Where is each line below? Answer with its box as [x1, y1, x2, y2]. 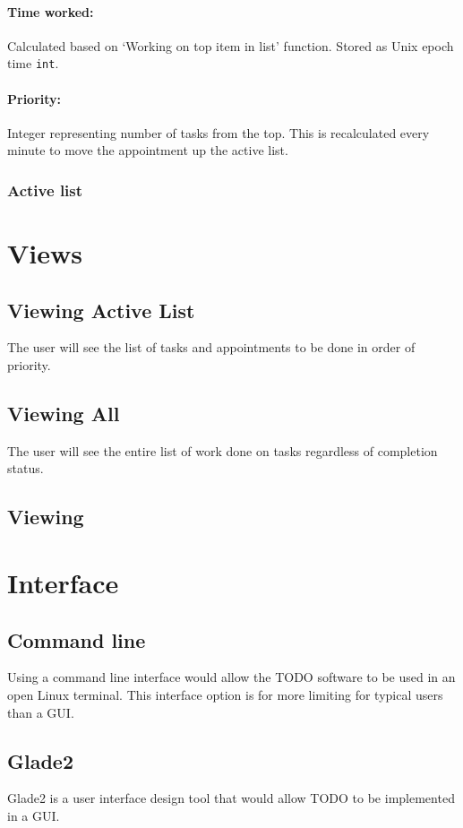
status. [7, 459, 44, 478]
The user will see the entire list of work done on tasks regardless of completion [7, 441, 438, 460]
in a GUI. [7, 806, 60, 824]
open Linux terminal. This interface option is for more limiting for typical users [7, 685, 443, 703]
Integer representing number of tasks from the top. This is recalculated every [7, 123, 430, 142]
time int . [7, 54, 59, 73]
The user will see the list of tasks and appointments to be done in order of [7, 338, 416, 357]
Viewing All [7, 400, 120, 427]
